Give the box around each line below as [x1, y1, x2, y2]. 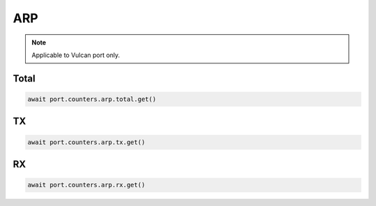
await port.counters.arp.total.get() [27, 95, 157, 103]
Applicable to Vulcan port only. [31, 51, 120, 59]
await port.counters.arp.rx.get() [27, 181, 146, 189]
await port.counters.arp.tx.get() [27, 138, 146, 146]
